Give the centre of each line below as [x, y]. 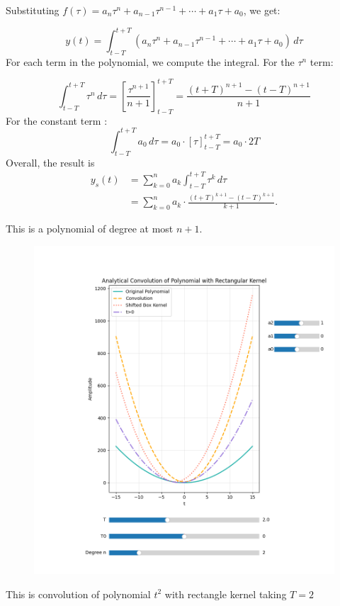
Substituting [33, 10]
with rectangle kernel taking [226, 594]
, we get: [262, 10]
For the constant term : [57, 120]
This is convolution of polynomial [78, 594]
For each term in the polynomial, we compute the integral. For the [150, 61]
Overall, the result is [50, 162]
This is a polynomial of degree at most [90, 229]
